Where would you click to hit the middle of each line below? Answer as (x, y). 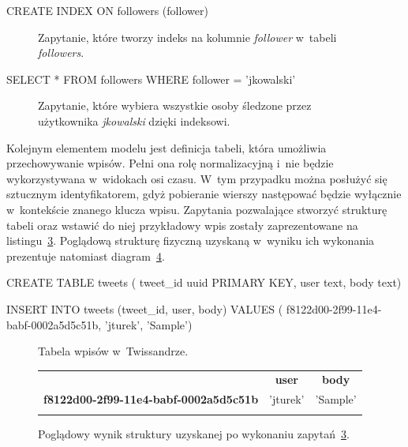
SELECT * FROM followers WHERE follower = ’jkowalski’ (151, 79)
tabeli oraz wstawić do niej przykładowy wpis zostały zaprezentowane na (182, 225)
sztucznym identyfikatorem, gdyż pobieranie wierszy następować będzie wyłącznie (204, 194)
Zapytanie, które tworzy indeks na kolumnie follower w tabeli (187, 37)
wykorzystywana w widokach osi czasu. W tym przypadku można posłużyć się (197, 178)
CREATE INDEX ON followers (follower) (107, 10)
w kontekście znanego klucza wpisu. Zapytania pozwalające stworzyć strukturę (197, 209)
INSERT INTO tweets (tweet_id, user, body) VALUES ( (145, 308)
